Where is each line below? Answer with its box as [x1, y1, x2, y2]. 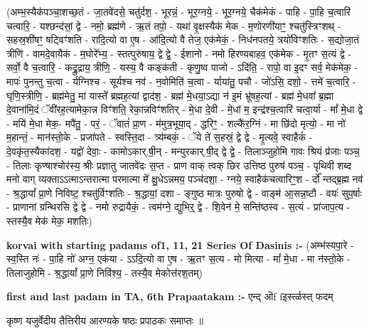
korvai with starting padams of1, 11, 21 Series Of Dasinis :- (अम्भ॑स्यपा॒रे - [6, 237, 354, 252]
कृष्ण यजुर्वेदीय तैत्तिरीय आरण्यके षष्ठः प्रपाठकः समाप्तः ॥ [6, 312, 204, 327]
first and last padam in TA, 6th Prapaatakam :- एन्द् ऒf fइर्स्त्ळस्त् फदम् [6, 289, 333, 304]
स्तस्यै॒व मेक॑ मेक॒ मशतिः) [6, 213, 92, 228]
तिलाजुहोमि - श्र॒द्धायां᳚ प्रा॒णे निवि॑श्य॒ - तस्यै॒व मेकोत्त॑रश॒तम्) [6, 265, 203, 280]
